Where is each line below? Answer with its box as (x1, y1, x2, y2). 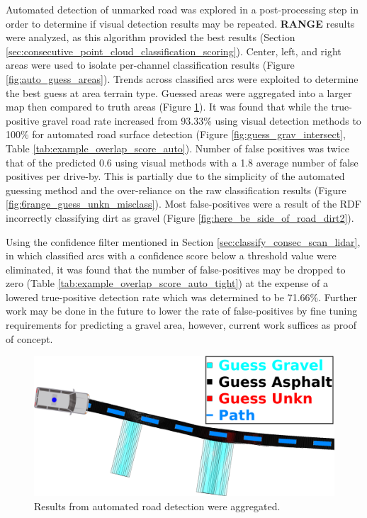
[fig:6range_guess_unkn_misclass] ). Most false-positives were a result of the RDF (6, 196, 361, 211)
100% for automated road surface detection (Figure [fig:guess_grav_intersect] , (6, 127, 346, 142)
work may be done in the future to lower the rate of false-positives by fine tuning (6, 303, 358, 318)
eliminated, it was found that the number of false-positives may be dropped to (6, 261, 346, 276)
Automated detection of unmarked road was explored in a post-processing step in (6, 2, 358, 16)
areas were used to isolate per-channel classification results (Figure (6, 57, 295, 72)
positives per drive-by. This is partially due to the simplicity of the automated (6, 169, 345, 184)
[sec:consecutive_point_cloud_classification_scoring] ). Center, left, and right (6, 43, 341, 58)
